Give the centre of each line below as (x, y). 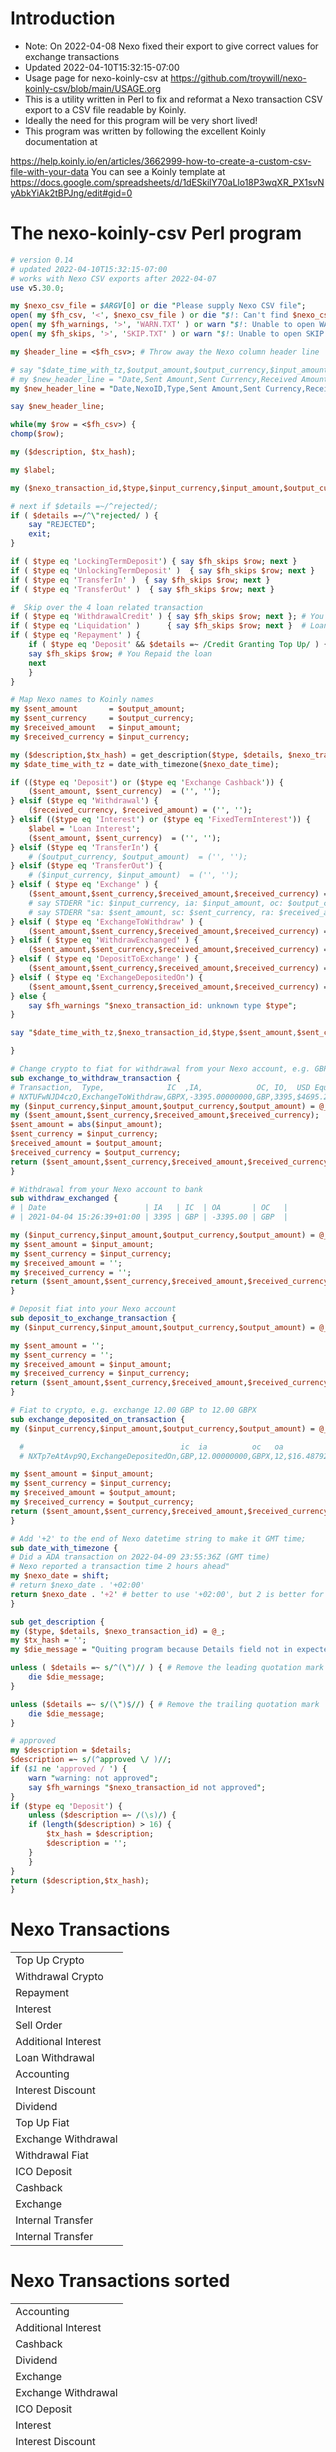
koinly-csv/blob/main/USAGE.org (93, 88)
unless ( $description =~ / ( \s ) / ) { (102, 1815)
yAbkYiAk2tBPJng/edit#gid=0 (71, 193)
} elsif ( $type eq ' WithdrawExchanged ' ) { (104, 940)
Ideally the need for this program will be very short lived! (141, 120)
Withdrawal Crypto (59, 1977)
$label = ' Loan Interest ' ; (84, 828)
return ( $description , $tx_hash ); (80, 1880)
